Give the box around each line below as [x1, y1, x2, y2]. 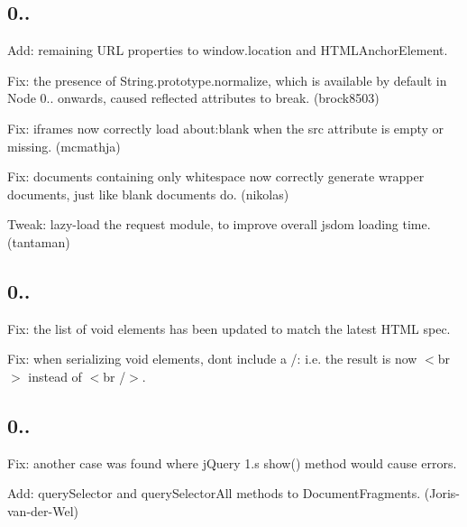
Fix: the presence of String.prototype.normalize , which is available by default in [7, 70, 447, 89]
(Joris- [424, 484, 461, 503]
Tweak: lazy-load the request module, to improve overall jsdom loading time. [7, 215, 431, 234]
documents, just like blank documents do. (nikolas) [7, 184, 289, 203]
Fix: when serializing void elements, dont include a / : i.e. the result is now [7, 349, 417, 368]
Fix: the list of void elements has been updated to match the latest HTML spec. [7, 319, 451, 337]
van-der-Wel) [7, 501, 78, 520]
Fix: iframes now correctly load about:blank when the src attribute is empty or [7, 118, 444, 137]
